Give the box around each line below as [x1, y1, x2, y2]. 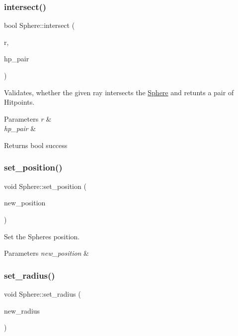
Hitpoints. [4, 97, 35, 107]
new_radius [4, 305, 40, 316]
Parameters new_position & [4, 248, 89, 258]
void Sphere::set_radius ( [4, 288, 81, 299]
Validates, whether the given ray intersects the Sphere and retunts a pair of [4, 87, 234, 97]
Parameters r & [4, 113, 52, 124]
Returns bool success [4, 140, 68, 150]
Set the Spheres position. [4, 231, 80, 241]
